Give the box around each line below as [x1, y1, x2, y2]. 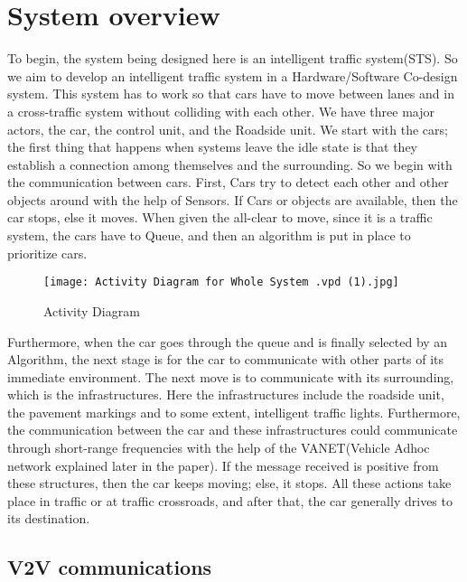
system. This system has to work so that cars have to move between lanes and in [7, 84, 454, 103]
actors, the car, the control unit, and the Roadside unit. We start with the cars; [7, 119, 448, 138]
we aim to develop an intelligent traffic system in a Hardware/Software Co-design [7, 66, 458, 85]
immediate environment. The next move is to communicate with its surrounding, [7, 367, 454, 386]
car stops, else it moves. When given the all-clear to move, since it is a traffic [7, 208, 433, 227]
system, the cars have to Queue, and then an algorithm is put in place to [7, 226, 411, 245]
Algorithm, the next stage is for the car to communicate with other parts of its [7, 350, 444, 369]
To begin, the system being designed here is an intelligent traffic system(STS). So [7, 49, 458, 68]
